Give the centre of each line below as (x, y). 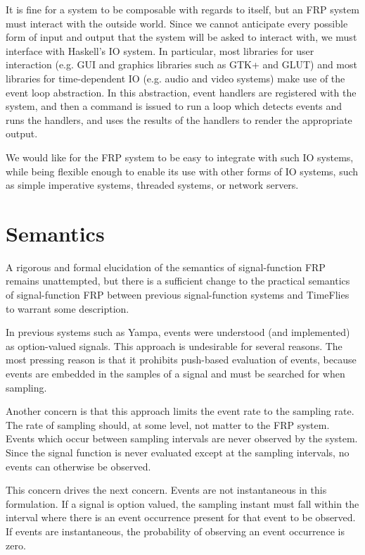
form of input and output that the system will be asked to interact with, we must (181, 37)
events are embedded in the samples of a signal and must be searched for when (175, 373)
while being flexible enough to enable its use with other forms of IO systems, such (182, 171)
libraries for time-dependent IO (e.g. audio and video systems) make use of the (175, 78)
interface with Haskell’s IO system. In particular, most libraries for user (160, 50)
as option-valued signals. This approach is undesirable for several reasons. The (174, 345)
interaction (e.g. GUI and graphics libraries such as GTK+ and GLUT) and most (181, 64)
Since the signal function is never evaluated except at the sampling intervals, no (178, 452)
